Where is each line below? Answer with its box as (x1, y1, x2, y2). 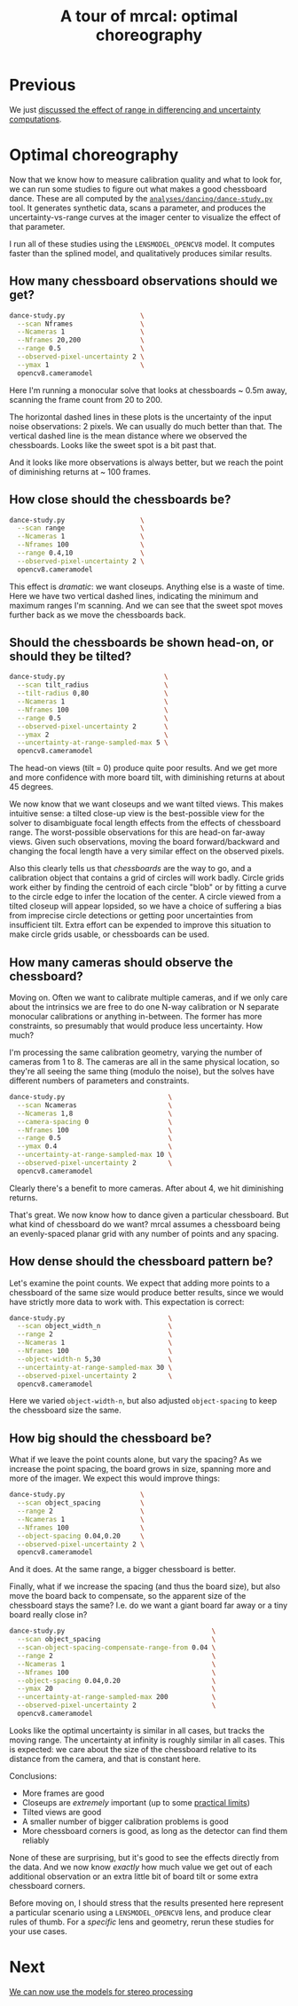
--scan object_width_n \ (17, 1322, 173, 1331)
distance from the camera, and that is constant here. (9, 1753, 201, 1764)
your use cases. (9, 1925, 68, 1936)
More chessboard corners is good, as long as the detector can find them (21, 1825, 288, 1836)
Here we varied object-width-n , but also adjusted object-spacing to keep (9, 1396, 278, 1406)
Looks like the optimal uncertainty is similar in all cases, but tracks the (9, 1725, 265, 1735)
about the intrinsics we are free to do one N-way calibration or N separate (9, 1002, 279, 1012)
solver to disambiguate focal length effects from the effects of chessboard (9, 818, 281, 829)
